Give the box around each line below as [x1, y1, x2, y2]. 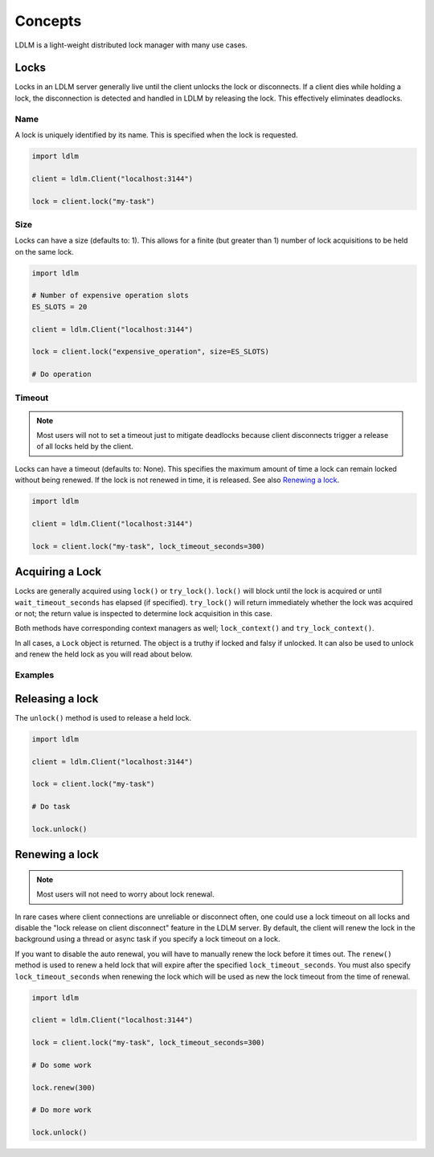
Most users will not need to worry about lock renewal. [36, 889, 215, 899]
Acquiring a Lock [14, 565, 102, 578]
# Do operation [31, 370, 92, 379]
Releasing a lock [14, 692, 99, 705]
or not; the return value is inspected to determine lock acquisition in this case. [14, 609, 273, 619]
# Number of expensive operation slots [31, 291, 189, 300]
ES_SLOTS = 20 [31, 302, 88, 311]
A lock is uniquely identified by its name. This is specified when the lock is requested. [14, 129, 298, 140]
